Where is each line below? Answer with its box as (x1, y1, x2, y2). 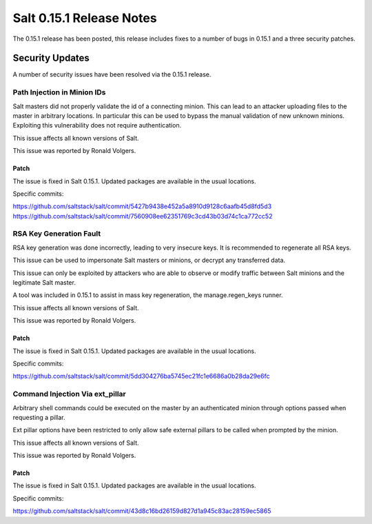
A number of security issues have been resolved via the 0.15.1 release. (12, 70, 211, 79)
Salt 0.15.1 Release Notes (12, 10, 158, 26)
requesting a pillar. (12, 413, 65, 421)
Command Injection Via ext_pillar (12, 390, 127, 399)
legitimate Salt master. (12, 279, 76, 287)
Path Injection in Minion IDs (12, 88, 106, 97)
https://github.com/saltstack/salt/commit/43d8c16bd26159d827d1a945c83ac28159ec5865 (12, 507, 271, 515)
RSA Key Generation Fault (12, 229, 101, 239)
